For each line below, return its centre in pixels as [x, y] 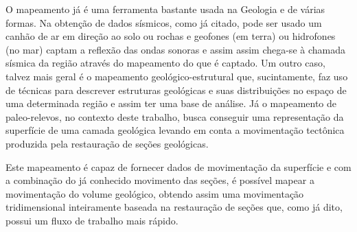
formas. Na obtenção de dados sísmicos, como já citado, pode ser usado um [164, 22]
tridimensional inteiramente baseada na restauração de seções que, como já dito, [174, 207]
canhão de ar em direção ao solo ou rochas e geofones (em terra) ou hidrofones [171, 36]
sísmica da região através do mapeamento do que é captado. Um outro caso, [165, 63]
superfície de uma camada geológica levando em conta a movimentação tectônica [175, 130]
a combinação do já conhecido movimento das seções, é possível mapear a [160, 180]
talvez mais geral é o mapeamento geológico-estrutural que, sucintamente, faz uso [177, 76]
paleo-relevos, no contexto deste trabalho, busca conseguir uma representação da [175, 116]
